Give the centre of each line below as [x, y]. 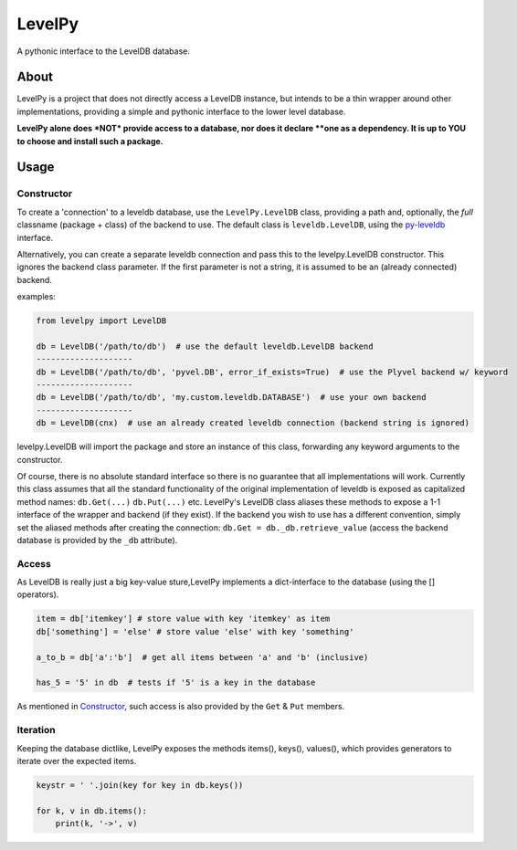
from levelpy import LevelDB [101, 321]
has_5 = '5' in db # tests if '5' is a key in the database [176, 683]
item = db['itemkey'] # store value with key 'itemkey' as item [183, 619]
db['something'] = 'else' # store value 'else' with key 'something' [195, 631]
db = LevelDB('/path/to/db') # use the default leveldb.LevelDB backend [205, 346]
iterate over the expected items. [77, 761]
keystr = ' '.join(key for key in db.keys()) [140, 785]
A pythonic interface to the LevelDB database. [104, 51]
